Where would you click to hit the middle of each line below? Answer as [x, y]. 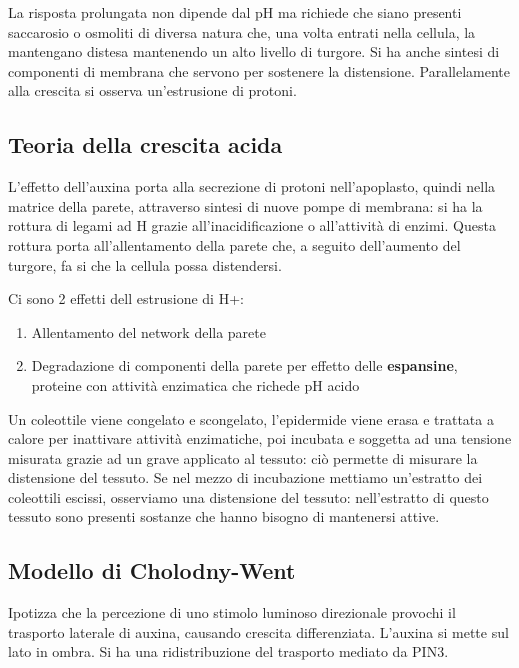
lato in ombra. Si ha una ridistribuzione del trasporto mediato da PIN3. [228, 651]
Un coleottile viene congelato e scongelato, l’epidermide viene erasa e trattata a [251, 418]
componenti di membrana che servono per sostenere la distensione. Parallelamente [259, 70]
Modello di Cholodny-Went [152, 570]
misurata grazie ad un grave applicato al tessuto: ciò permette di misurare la [243, 457]
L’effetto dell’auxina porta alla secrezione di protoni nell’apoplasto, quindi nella [252, 186]
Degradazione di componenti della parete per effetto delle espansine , [244, 365]
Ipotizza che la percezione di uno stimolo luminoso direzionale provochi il [232, 612]
